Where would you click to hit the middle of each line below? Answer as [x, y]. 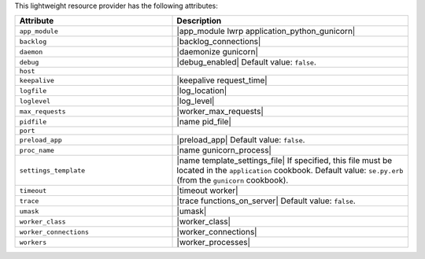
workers [33, 242]
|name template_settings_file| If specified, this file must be [285, 161]
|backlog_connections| [219, 42]
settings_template [52, 170]
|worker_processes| [214, 242]
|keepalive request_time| [222, 80]
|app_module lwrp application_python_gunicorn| [266, 31]
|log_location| [202, 91]
